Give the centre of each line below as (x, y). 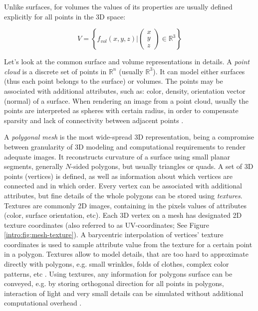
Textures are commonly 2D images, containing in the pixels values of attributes (126, 205)
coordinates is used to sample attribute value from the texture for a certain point (128, 244)
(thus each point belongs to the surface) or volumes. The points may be (114, 81)
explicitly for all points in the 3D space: (65, 16)
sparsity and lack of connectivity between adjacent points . (94, 120)
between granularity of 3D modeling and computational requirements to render (125, 146)
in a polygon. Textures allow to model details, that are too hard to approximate (126, 254)
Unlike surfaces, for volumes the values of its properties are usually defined (118, 6)
